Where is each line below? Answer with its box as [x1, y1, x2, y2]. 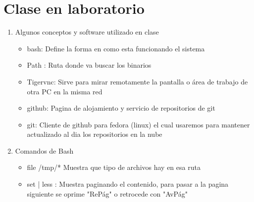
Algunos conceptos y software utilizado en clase [15, 27, 159, 37]
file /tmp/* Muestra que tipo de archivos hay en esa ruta [27, 162, 201, 172]
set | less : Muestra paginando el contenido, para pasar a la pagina [27, 179, 229, 189]
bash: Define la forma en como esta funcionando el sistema [27, 43, 205, 53]
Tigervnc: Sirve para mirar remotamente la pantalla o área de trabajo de [27, 76, 248, 86]
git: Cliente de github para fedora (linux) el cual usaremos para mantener [27, 119, 250, 129]
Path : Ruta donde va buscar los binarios [27, 60, 152, 70]
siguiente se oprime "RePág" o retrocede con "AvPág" [27, 188, 188, 199]
